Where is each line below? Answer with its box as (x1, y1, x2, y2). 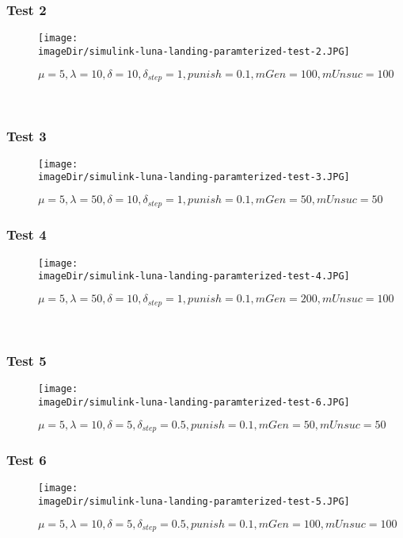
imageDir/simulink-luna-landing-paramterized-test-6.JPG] (38, 397, 350, 409)
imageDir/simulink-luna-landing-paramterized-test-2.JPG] (38, 45, 350, 57)
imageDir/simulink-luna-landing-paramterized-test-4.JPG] (38, 271, 350, 282)
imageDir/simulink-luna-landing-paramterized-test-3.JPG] (38, 171, 350, 183)
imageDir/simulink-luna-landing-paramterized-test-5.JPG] (38, 496, 350, 507)
